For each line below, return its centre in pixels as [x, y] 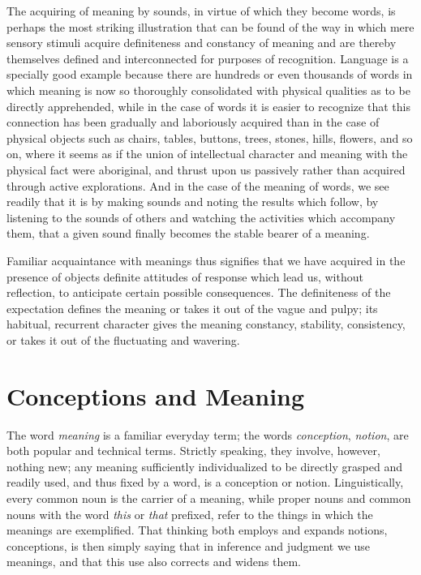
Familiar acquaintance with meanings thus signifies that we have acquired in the [206, 260]
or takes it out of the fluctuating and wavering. [123, 339]
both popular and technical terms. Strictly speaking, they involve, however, [193, 451]
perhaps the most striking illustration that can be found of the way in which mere [210, 26]
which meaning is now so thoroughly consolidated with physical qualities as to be [208, 90]
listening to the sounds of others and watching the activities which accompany [201, 217]
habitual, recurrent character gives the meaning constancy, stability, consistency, [206, 324]
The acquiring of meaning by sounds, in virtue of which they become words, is [201, 11]
